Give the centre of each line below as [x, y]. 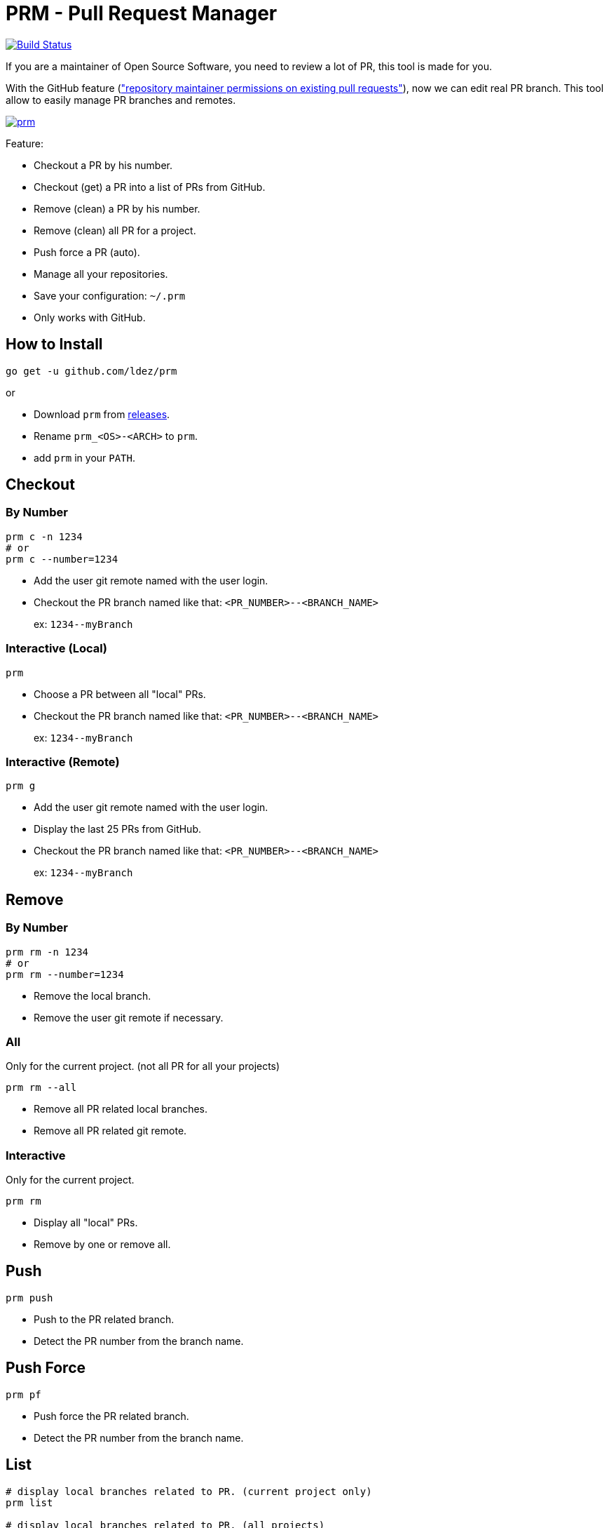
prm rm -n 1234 [47, 952]
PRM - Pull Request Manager [142, 13]
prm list [29, 1502]
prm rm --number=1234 [65, 974]
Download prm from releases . [102, 414]
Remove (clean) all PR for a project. [115, 230]
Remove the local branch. [93, 996]
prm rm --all [41, 1088]
